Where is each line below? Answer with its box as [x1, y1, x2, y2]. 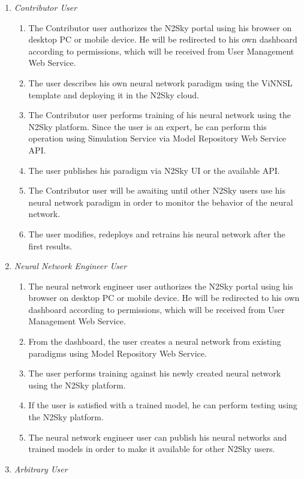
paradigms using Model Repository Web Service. [28, 347, 207, 359]
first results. [28, 239, 73, 252]
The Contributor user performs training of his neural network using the [28, 109, 291, 121]
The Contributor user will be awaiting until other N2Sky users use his [28, 184, 285, 197]
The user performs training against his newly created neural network [28, 367, 281, 379]
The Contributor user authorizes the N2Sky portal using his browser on [28, 21, 292, 34]
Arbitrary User [14, 462, 68, 475]
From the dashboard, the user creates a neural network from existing [28, 335, 281, 348]
